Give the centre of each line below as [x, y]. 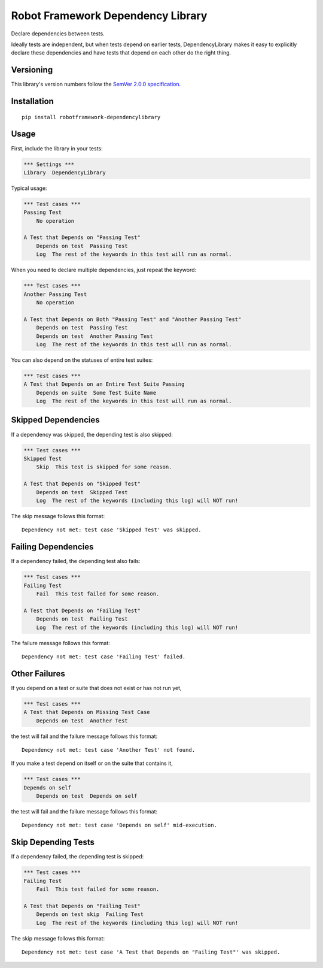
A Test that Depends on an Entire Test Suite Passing [104, 384]
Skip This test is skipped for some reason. [104, 467]
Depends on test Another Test [82, 721]
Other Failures [38, 674]
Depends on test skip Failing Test [90, 914]
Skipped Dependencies [55, 420]
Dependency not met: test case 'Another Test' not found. [109, 750]
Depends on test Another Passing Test [95, 336]
